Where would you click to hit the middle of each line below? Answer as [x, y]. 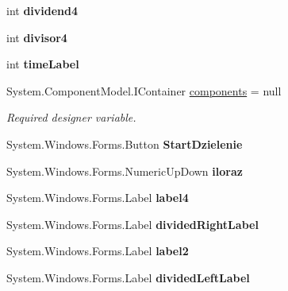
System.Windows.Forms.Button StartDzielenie [125, 144]
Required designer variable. [71, 117]
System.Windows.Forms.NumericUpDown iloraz [125, 171]
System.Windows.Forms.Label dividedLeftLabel [128, 277]
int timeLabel [43, 64]
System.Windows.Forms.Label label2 [98, 251]
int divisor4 [37, 37]
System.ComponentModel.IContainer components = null [144, 90]
